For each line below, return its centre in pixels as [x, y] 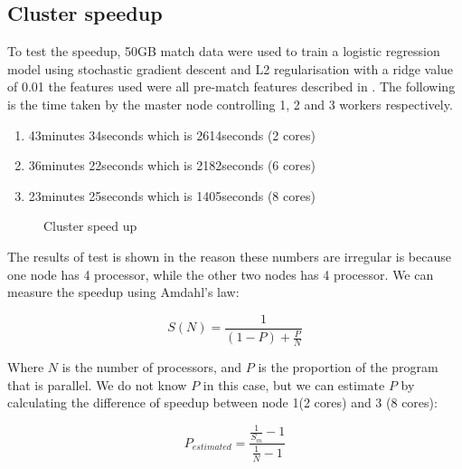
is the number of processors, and [152, 366]
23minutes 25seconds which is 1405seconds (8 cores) [172, 195]
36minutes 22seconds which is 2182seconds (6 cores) [172, 165]
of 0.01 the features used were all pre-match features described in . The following [231, 86]
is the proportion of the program [348, 366]
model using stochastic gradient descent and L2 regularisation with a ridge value [231, 68]
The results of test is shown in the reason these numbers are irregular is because [229, 256]
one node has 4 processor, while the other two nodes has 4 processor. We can [221, 274]
